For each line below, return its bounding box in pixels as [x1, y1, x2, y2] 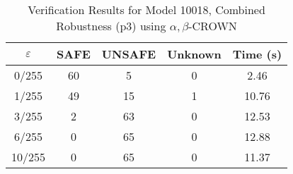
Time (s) [232, 46, 282, 62]
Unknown [167, 46, 222, 62]
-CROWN [188, 18, 237, 34]
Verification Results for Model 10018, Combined [28, 1, 265, 18]
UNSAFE [101, 46, 156, 62]
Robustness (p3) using [56, 18, 166, 34]
